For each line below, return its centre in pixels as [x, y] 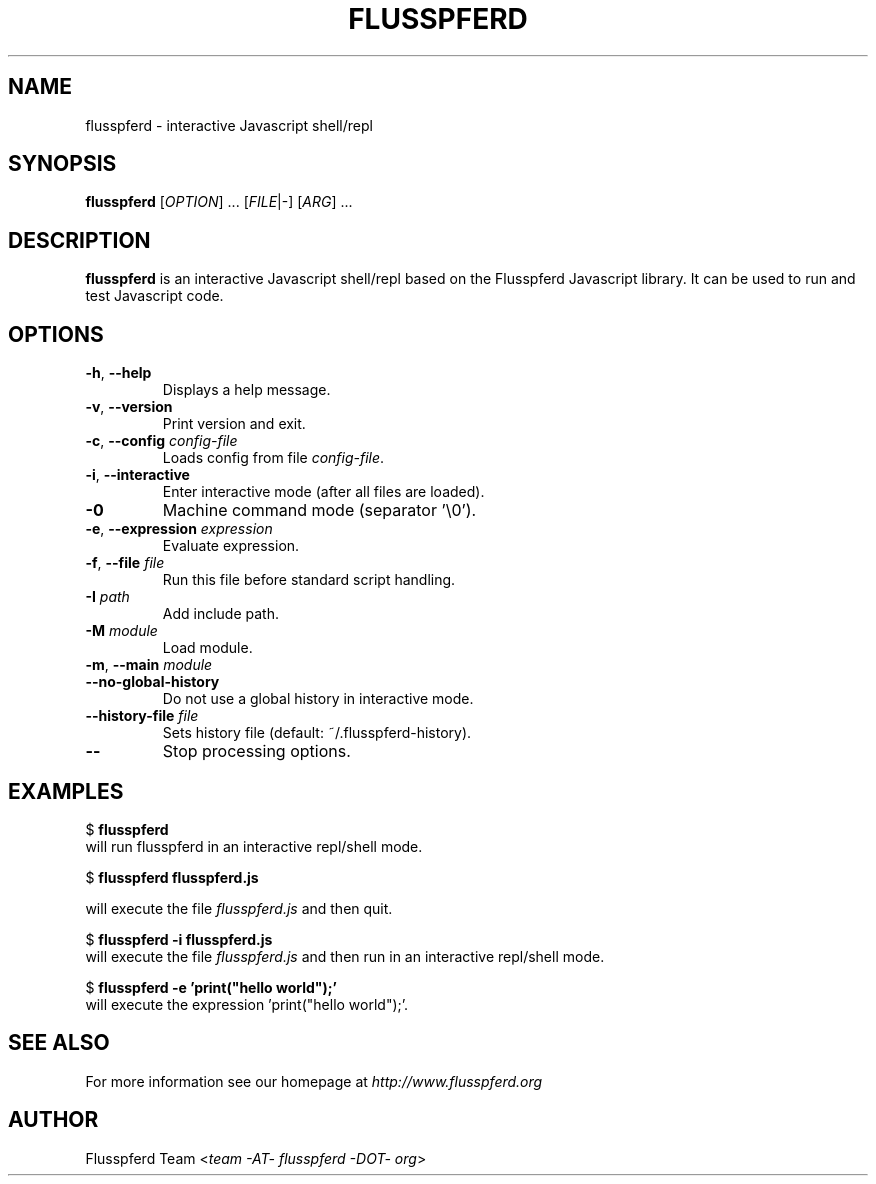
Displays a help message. [246, 390]
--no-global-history [152, 682]
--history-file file [142, 716]
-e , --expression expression [179, 529]
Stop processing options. [256, 751]
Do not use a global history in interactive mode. [318, 699]
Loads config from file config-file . [273, 458]
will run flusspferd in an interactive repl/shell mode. [254, 846]
